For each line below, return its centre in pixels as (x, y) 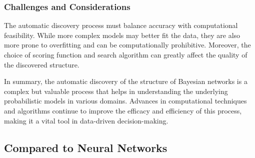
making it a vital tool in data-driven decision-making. (86, 120)
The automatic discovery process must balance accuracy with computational (121, 25)
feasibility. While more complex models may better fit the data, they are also (122, 35)
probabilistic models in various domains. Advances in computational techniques (125, 101)
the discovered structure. (42, 64)
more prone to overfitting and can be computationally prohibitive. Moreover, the (127, 45)
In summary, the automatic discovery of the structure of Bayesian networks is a (126, 81)
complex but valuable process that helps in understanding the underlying (116, 91)
